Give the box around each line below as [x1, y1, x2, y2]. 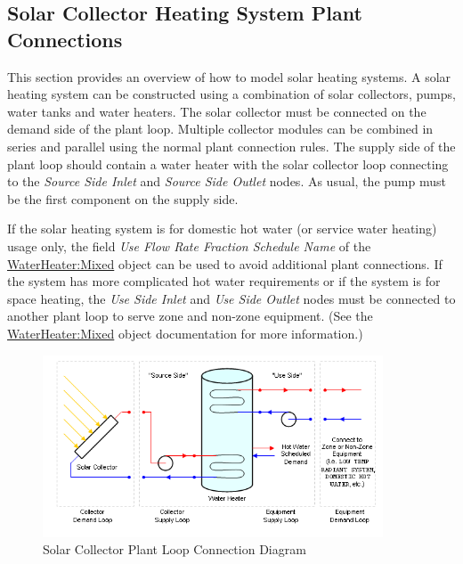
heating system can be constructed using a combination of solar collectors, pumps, [7, 85, 456, 103]
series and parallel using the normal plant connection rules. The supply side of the [7, 136, 456, 155]
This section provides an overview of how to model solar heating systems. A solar [7, 67, 451, 86]
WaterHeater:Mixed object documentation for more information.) [7, 323, 363, 342]
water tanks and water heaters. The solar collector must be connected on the [7, 102, 426, 120]
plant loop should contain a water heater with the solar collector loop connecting [7, 154, 449, 173]
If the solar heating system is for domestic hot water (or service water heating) [7, 219, 437, 238]
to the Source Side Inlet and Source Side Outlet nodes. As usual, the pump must [7, 172, 446, 191]
